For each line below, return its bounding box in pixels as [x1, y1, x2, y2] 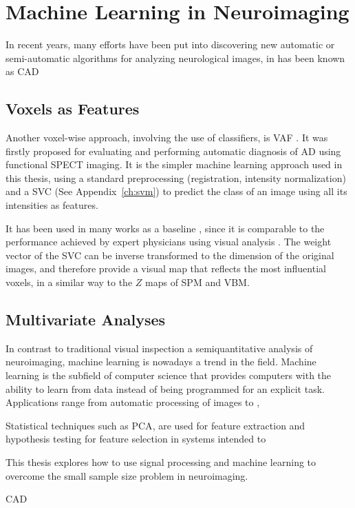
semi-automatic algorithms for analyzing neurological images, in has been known [6, 50, 345, 65]
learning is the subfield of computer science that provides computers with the [6, 368, 332, 383]
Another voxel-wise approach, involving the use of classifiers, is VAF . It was [6, 130, 328, 145]
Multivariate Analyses [6, 309, 166, 330]
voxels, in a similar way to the [6, 275, 133, 289]
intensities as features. [6, 198, 98, 212]
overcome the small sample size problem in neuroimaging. [6, 468, 248, 482]
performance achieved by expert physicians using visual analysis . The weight [6, 234, 332, 249]
